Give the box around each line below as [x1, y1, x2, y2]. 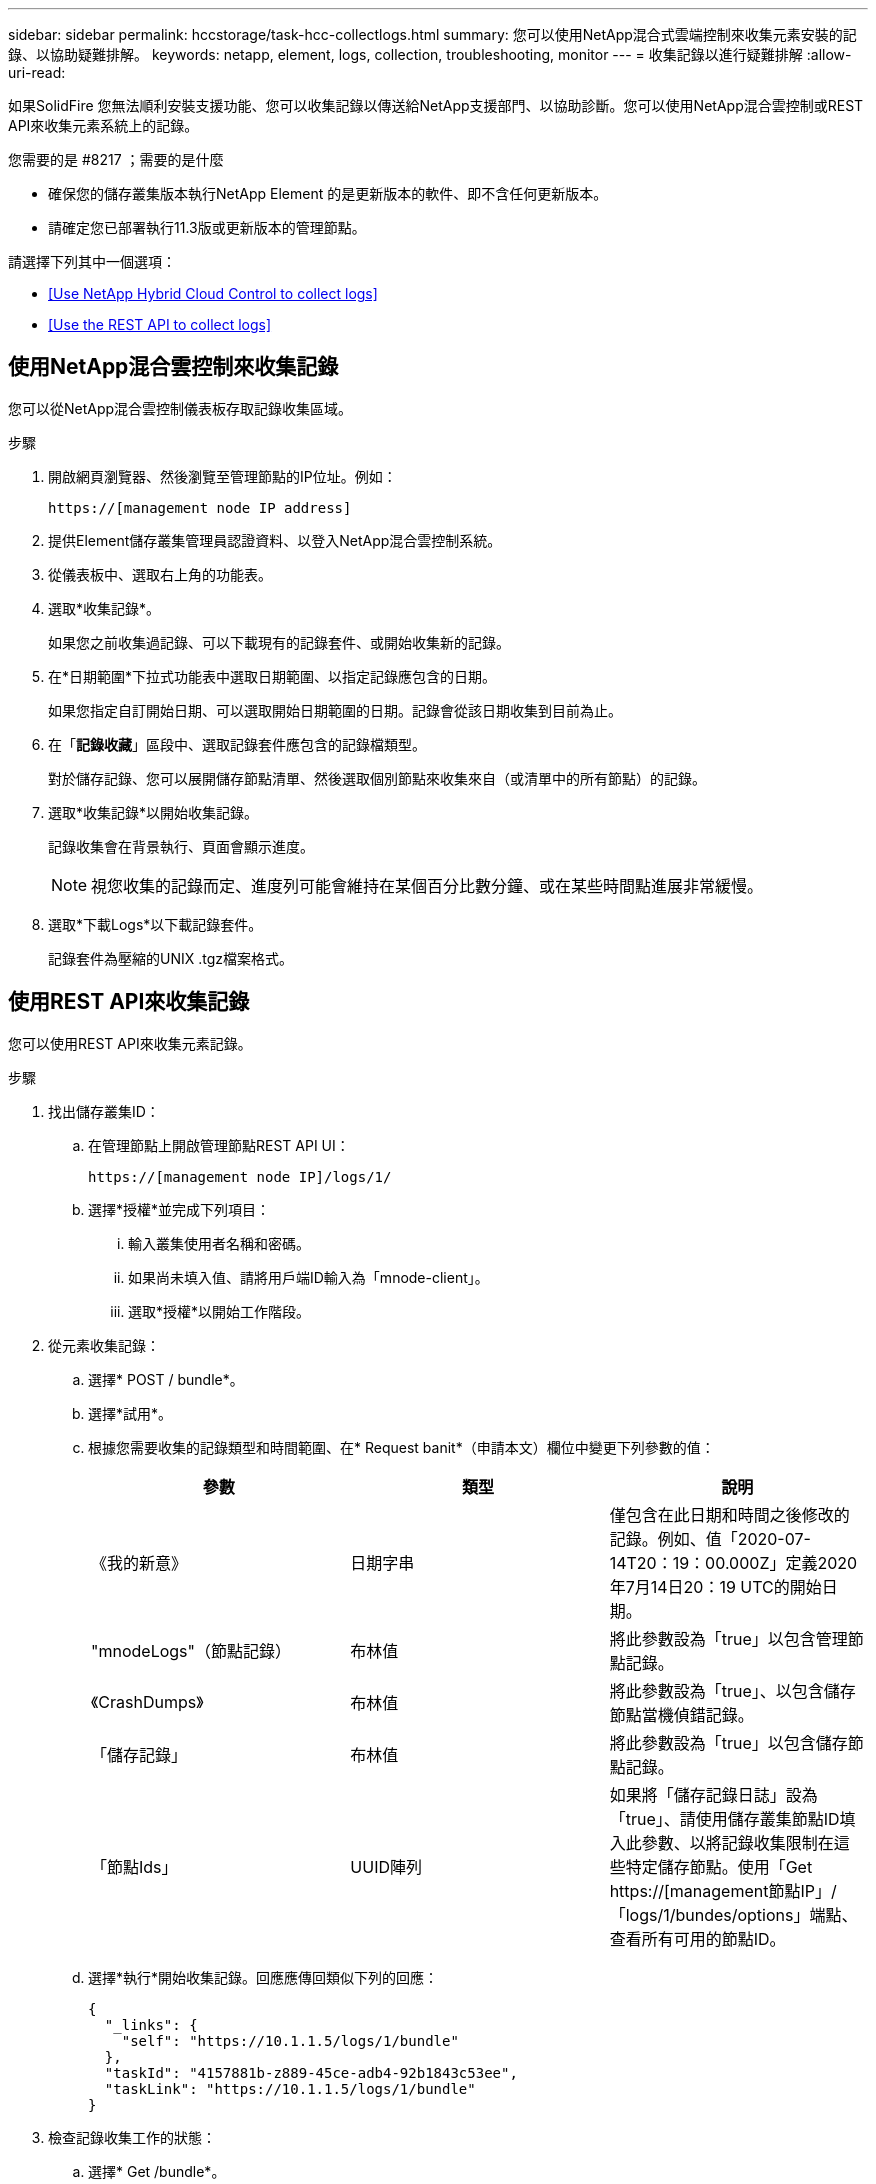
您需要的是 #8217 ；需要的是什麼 [8, 151, 224, 168]
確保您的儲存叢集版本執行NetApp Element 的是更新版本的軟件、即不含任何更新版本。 [48, 185, 608, 202]
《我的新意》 [91, 1552, 188, 1573]
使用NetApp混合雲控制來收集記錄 [8, 354, 339, 380]
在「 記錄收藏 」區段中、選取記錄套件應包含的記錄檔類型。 [48, 735, 426, 753]
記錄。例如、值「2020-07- [609, 1528, 811, 1549]
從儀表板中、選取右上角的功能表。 [48, 565, 272, 583]
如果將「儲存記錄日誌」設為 [609, 1784, 818, 1805]
